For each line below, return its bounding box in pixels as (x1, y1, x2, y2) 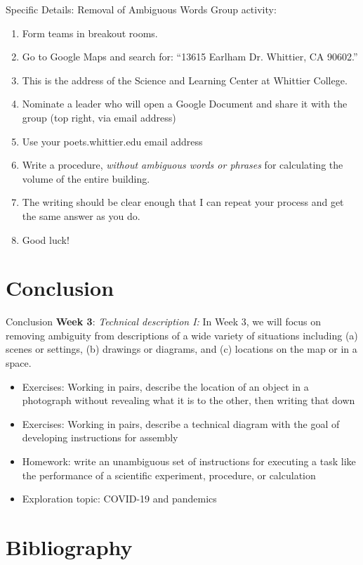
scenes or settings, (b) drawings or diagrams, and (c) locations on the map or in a (6, 342, 357, 356)
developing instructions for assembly (22, 430, 178, 445)
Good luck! (22, 232, 70, 247)
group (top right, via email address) (22, 110, 176, 124)
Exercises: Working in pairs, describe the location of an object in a (22, 379, 309, 394)
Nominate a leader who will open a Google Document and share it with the (22, 96, 348, 111)
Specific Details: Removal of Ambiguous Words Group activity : (6, 2, 277, 16)
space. (6, 356, 32, 370)
